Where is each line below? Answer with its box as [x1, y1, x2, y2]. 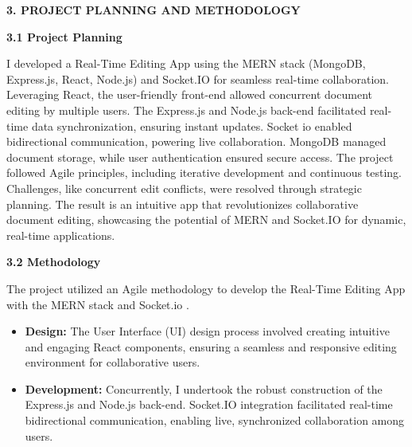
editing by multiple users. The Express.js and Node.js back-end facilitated [6, 101, 367, 118]
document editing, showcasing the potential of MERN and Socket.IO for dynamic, [6, 211, 406, 228]
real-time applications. [6, 226, 115, 243]
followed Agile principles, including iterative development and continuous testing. [6, 164, 402, 181]
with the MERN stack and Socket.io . [6, 296, 189, 312]
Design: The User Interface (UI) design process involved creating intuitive [25, 323, 390, 339]
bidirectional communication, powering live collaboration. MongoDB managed [6, 133, 387, 150]
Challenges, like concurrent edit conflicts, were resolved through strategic [6, 179, 362, 196]
